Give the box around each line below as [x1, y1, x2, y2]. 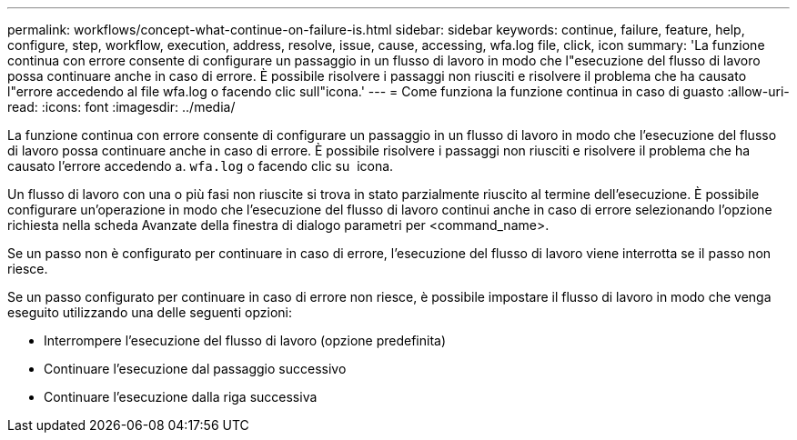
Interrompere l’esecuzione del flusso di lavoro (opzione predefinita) [44, 333, 447, 348]
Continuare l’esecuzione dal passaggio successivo [44, 361, 347, 376]
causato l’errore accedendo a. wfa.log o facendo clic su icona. [7, 158, 394, 174]
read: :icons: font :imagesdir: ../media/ [7, 99, 236, 115]
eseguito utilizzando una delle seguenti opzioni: [7, 305, 292, 320]
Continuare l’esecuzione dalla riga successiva [44, 389, 318, 405]
